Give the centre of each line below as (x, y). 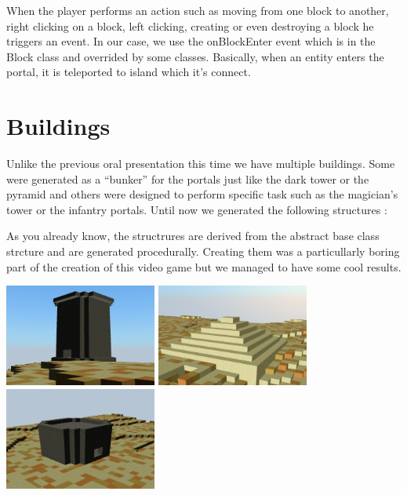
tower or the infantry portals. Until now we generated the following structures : (197, 209)
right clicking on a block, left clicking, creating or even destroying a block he (190, 25)
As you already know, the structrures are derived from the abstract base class (193, 236)
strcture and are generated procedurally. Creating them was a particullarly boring (203, 251)
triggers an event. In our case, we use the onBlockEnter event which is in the (191, 41)
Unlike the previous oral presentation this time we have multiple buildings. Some (201, 164)
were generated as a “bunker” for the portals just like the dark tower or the (188, 178)
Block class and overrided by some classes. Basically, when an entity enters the (195, 56)
